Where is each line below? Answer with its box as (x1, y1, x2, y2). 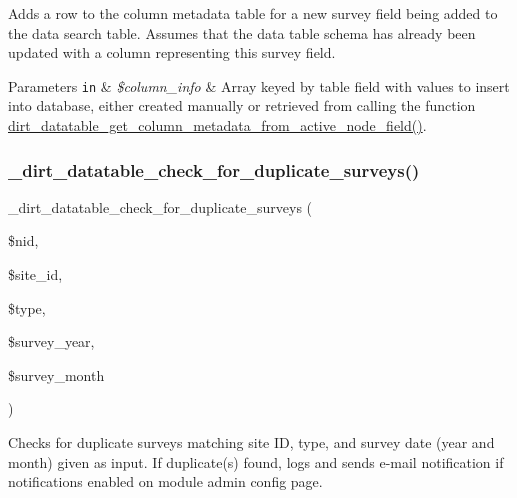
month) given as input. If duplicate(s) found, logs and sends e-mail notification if (8, 451, 504, 472)
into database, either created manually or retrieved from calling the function (8, 95, 476, 116)
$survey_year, (8, 331, 95, 352)
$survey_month (8, 364, 105, 385)
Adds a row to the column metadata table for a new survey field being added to (8, 3, 498, 23)
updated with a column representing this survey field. (8, 42, 336, 63)
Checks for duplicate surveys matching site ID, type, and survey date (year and (8, 432, 495, 452)
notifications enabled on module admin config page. (8, 471, 323, 492)
